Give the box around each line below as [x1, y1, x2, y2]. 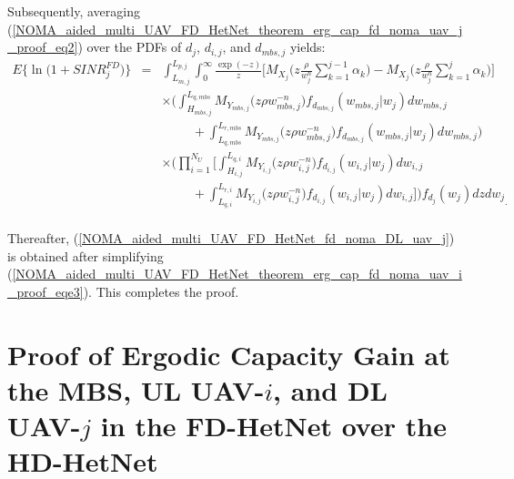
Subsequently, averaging [7, 2, 140, 20]
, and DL [273, 372, 388, 409]
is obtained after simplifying [7, 246, 164, 265]
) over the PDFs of [77, 37, 182, 56]
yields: [289, 37, 326, 56]
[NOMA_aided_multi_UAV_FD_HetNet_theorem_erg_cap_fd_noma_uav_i [12, 264, 462, 283]
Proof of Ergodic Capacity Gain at [7, 335, 450, 372]
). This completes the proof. [83, 282, 239, 301]
